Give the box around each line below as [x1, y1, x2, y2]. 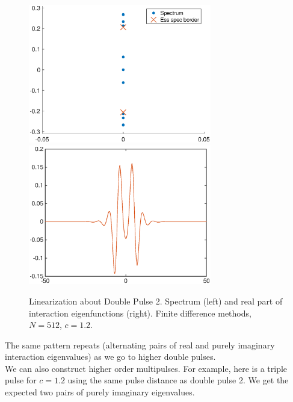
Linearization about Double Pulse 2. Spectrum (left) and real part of [29, 294, 283, 307]
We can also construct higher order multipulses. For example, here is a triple [5, 362, 288, 374]
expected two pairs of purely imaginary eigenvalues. [5, 386, 195, 398]
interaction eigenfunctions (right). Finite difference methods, [29, 306, 251, 319]
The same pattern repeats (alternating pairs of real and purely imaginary [5, 338, 275, 351]
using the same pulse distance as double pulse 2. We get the [67, 374, 289, 386]
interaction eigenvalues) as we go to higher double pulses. [5, 350, 216, 363]
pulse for [5, 374, 37, 386]
